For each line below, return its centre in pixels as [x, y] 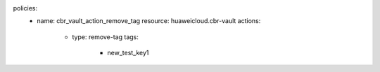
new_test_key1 [128, 53]
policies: [25, 8]
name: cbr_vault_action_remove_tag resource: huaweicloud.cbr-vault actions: [149, 21]
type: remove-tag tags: [105, 37]
